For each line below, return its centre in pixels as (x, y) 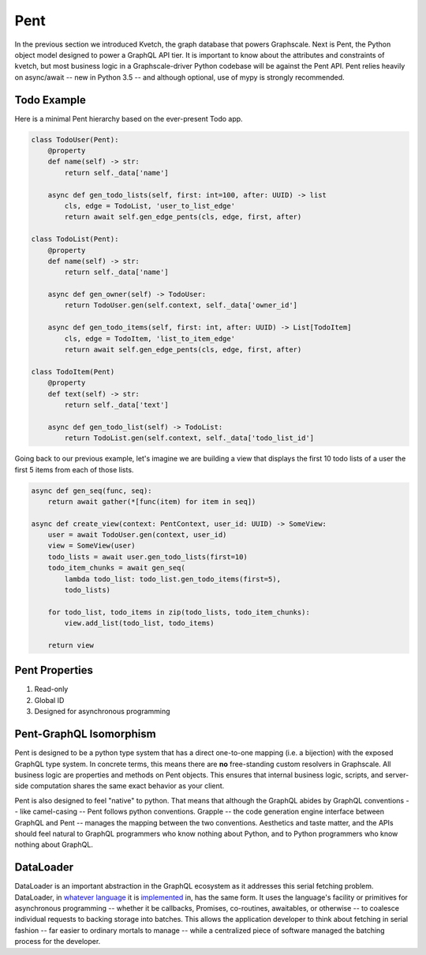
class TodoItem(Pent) (73, 372)
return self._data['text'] (116, 404)
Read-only (51, 689)
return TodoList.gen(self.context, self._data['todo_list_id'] (189, 438)
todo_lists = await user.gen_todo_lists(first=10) (148, 556)
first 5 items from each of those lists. (74, 469)
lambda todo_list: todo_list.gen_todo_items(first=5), (173, 579)
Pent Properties (54, 670)
